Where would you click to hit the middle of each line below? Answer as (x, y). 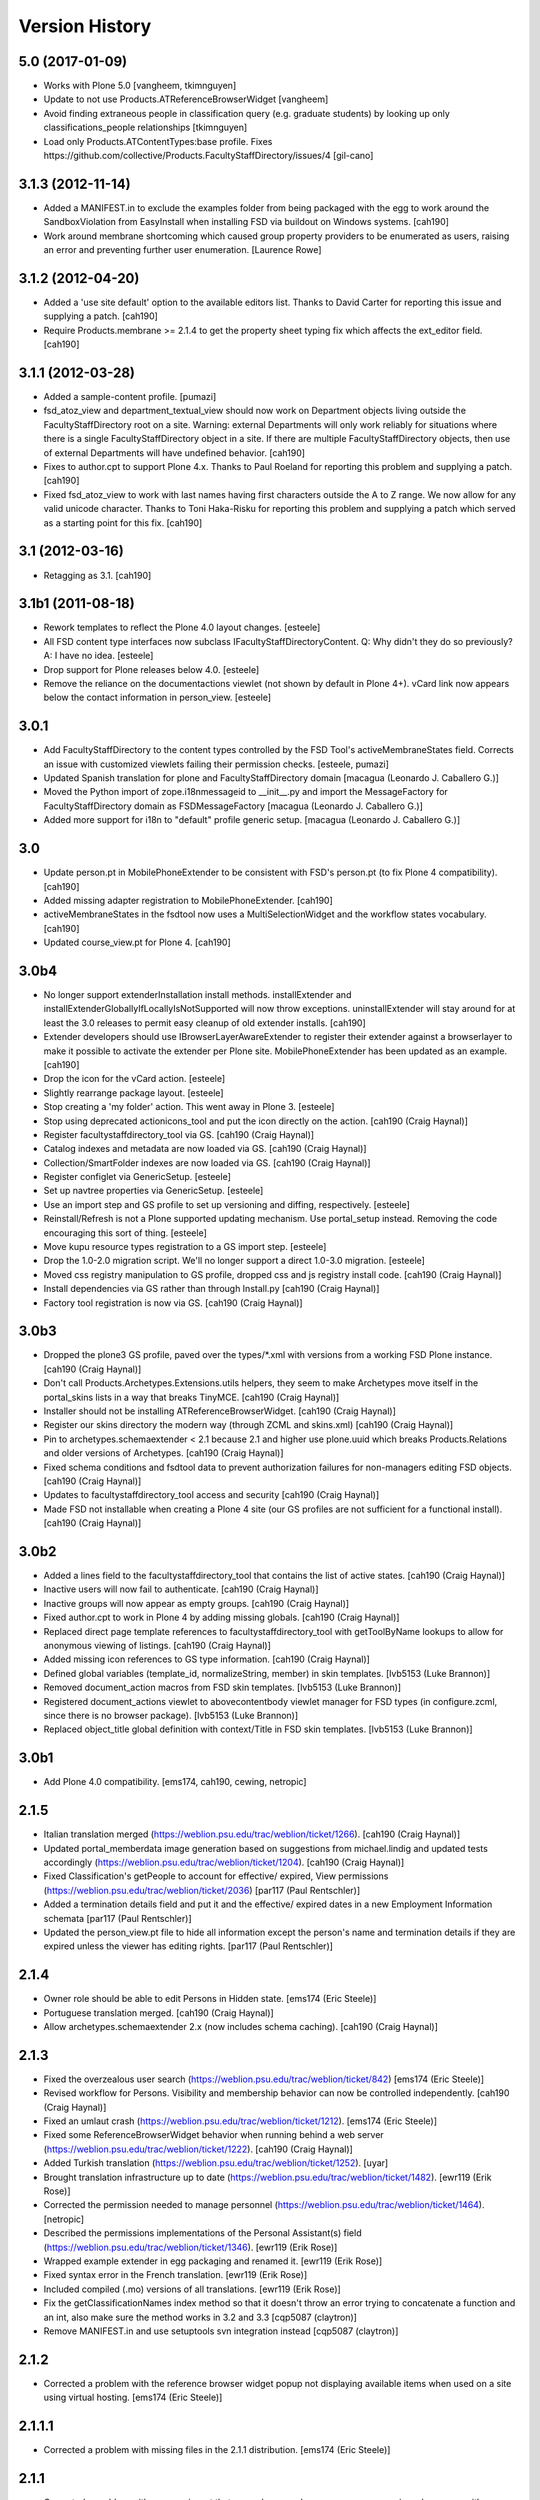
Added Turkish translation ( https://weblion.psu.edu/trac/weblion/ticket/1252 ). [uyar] (216, 2163)
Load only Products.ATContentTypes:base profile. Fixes (158, 141)
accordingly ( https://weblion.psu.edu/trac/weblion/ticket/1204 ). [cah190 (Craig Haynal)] (224, 1862)
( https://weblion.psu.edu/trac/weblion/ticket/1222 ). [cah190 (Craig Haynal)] (198, 2149)
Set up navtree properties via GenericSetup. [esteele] (153, 1191)
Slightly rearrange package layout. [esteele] (133, 1092)
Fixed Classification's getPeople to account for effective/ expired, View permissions (216, 1876)
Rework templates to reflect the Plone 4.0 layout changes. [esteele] (182, 627)
